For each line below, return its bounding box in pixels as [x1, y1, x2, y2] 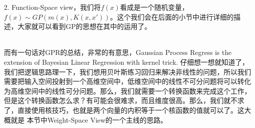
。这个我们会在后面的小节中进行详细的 [110, 11, 234, 22]
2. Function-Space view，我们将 [4, 2, 101, 12]
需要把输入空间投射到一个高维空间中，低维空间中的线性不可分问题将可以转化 [4, 76, 251, 86]
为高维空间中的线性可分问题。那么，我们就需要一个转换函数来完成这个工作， [4, 85, 251, 96]
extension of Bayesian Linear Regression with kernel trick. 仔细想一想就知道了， [4, 56, 249, 67]
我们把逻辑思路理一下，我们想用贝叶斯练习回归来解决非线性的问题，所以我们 [4, 66, 251, 77]
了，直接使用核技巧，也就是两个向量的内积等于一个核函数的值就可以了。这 [4, 104, 244, 115]
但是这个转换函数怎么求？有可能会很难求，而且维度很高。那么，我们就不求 [4, 95, 244, 105]
